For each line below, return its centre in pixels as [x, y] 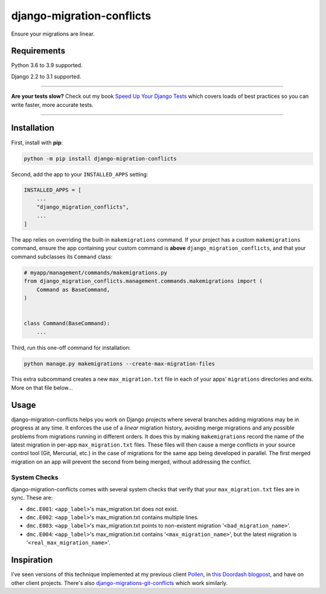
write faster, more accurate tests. [52, 105]
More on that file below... [42, 387]
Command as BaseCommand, [73, 289]
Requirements [38, 51]
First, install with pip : [37, 143]
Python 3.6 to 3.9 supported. [47, 65]
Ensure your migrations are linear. [53, 34]
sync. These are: [32, 498]
